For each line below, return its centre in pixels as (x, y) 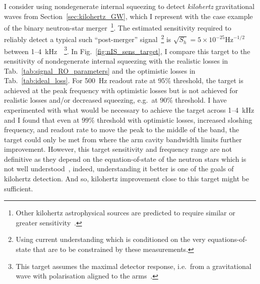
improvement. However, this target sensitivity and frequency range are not (118, 149)
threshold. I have (201, 100)
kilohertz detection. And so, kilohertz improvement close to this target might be (126, 179)
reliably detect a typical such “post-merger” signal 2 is (88, 39)
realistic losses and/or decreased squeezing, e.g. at (81, 100)
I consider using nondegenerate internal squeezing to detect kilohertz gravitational (129, 6)
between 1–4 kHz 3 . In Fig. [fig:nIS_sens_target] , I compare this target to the (127, 50)
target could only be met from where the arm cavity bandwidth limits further (123, 139)
